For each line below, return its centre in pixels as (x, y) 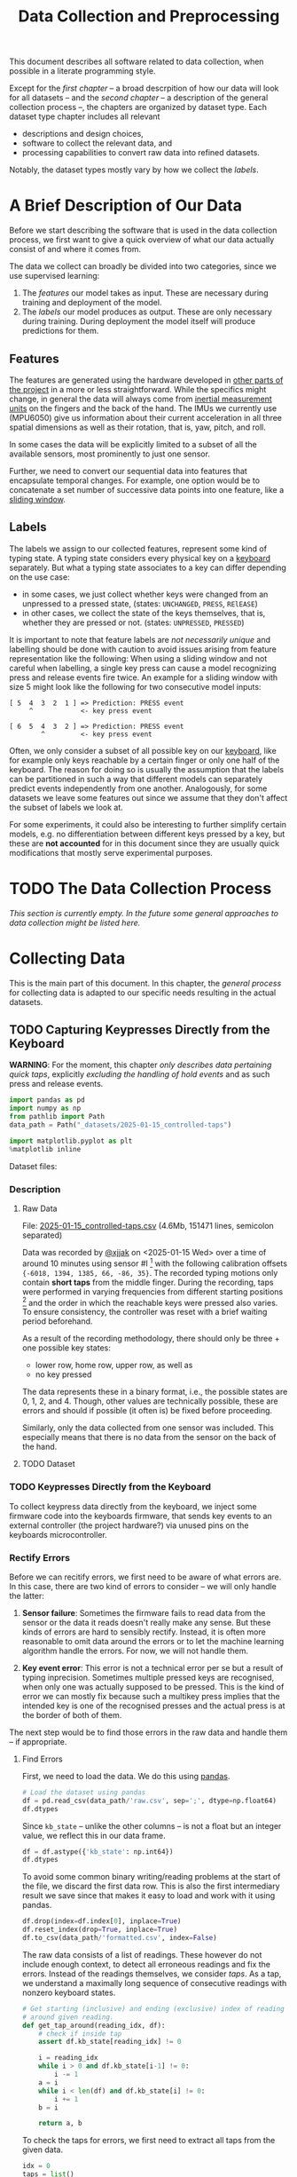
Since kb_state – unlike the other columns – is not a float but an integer (152, 1825)
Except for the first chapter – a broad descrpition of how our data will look (144, 88)
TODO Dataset (48, 1464)
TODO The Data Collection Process (141, 888)
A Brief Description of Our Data (125, 206)
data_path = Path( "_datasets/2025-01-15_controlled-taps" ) (121, 1125)
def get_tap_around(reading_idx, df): (94, 2025)
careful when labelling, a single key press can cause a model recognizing (143, 668)
